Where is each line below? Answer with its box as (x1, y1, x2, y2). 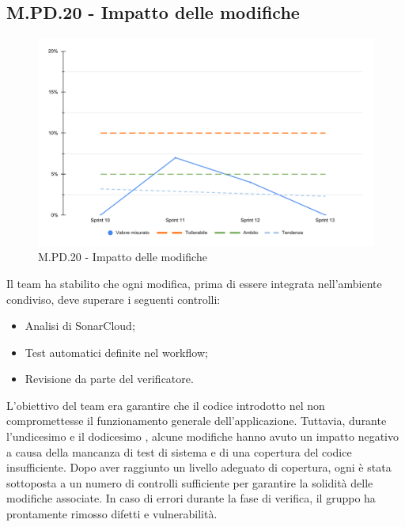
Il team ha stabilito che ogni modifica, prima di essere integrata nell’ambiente (6, 275, 382, 291)
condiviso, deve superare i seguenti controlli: (6, 290, 221, 307)
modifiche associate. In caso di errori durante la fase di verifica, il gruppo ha (6, 490, 376, 506)
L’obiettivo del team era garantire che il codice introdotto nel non (6, 396, 325, 413)
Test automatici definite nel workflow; (25, 343, 208, 360)
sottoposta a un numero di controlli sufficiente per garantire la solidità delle (6, 474, 373, 491)
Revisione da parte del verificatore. (25, 370, 194, 387)
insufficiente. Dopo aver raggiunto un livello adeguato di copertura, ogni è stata (6, 459, 392, 476)
